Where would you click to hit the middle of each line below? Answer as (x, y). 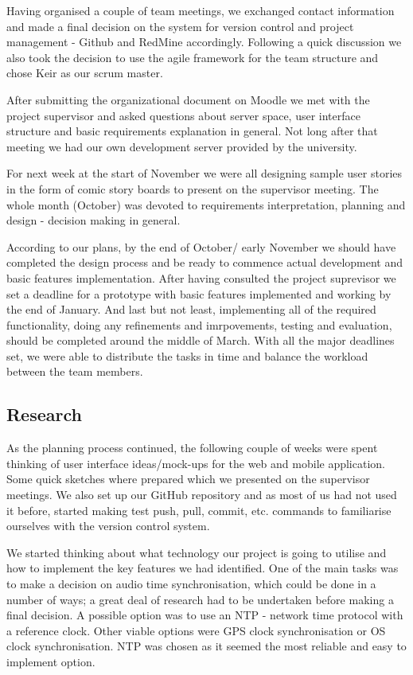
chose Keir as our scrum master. (85, 73)
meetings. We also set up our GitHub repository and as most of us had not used (202, 495)
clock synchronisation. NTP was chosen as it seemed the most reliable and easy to (206, 646)
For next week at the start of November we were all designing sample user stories (205, 173)
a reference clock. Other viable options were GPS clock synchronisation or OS (196, 630)
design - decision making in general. (94, 220)
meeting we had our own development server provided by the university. (182, 146)
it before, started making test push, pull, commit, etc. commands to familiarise (199, 510)
